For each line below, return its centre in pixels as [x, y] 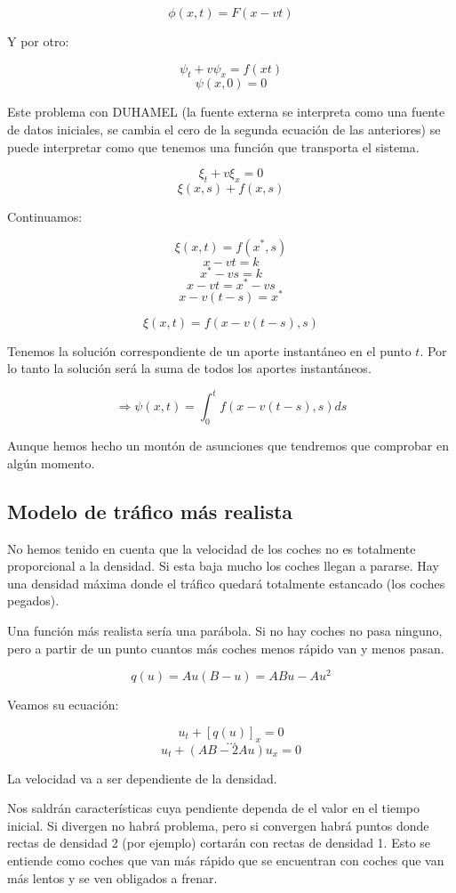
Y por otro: [38, 41]
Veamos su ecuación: [63, 705]
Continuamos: [45, 216]
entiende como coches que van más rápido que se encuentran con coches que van [226, 861]
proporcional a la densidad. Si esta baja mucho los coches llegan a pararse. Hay [223, 566]
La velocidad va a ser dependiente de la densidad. [142, 778]
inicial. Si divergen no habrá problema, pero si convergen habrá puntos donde [218, 825]
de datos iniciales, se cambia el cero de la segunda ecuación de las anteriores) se [224, 129]
